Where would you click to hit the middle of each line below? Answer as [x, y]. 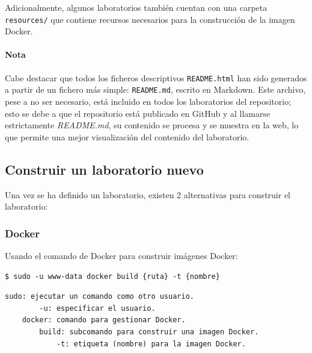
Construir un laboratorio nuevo [104, 169]
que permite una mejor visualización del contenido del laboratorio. [127, 136]
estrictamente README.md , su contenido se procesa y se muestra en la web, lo [152, 125]
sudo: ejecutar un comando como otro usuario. [99, 297]
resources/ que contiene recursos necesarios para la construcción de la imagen [150, 19]
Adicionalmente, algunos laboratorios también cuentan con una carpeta [136, 7]
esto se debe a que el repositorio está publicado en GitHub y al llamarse [138, 113]
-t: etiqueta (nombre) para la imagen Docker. [151, 344]
